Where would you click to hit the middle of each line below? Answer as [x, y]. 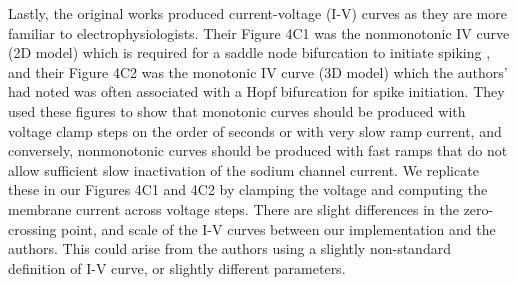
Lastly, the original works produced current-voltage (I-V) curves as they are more [257, 13]
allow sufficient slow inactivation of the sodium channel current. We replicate [243, 169]
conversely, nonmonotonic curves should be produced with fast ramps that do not [258, 150]
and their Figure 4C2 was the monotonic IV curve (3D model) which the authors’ [258, 71]
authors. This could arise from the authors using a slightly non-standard [229, 248]
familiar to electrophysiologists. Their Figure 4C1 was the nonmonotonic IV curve [259, 32]
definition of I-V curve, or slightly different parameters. [177, 267]
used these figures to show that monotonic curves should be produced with [237, 110]
